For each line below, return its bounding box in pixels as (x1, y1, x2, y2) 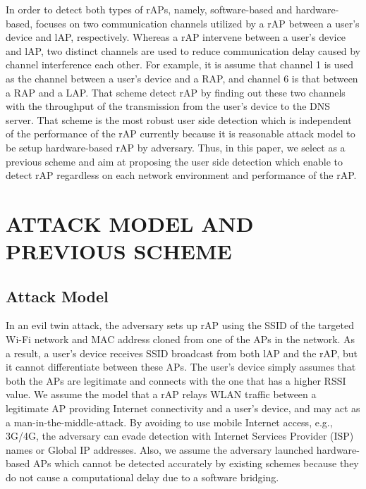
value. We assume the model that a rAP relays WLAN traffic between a (6, 387, 317, 402)
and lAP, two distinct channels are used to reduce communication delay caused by (6, 43, 361, 58)
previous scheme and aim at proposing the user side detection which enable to (6, 154, 343, 168)
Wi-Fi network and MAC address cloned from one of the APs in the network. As (6, 332, 355, 347)
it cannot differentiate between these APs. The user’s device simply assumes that (6, 359, 356, 374)
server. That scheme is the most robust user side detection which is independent (6, 112, 352, 127)
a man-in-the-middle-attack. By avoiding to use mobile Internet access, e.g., (6, 414, 333, 429)
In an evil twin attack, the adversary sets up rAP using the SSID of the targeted (6, 318, 354, 333)
